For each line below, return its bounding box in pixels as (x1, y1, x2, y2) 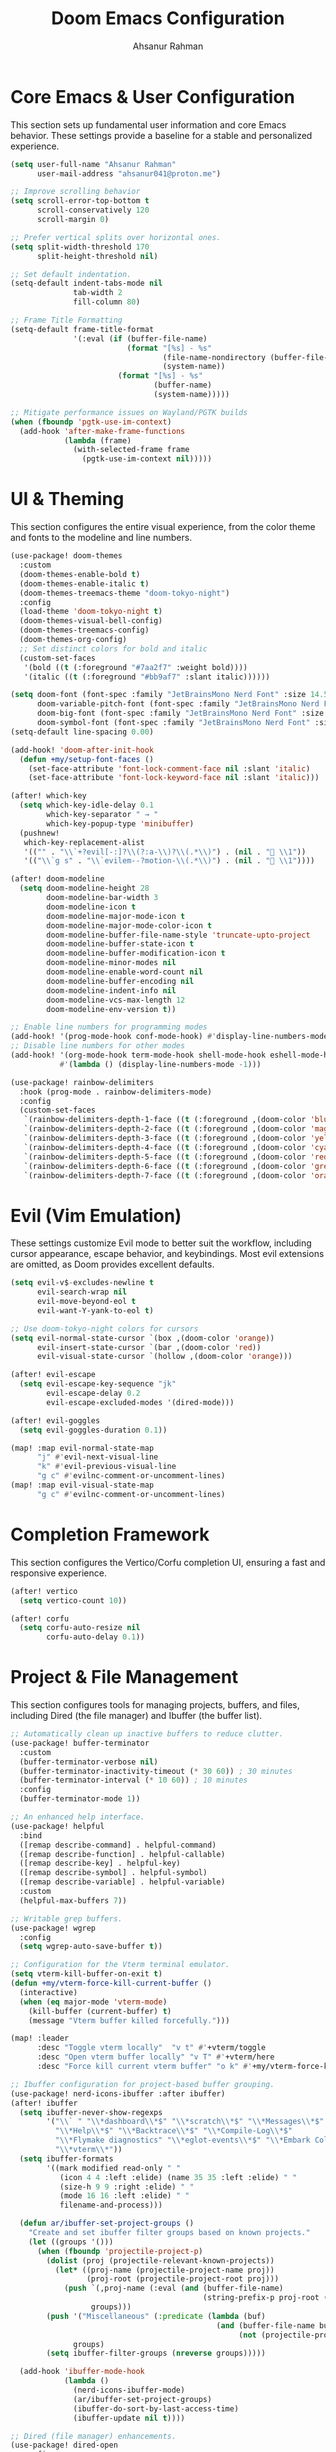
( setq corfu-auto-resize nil (19, 1623, 141, 1633)
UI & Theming (10, 488, 125, 511)
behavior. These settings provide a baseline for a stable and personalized (10, 129, 313, 141)
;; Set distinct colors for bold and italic (19, 643, 208, 654)
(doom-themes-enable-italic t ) (19, 578, 150, 589)
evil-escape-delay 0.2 (46, 1388, 141, 1399)
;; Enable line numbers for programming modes (10, 1022, 208, 1032)
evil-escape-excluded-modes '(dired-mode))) (46, 1397, 235, 1407)
